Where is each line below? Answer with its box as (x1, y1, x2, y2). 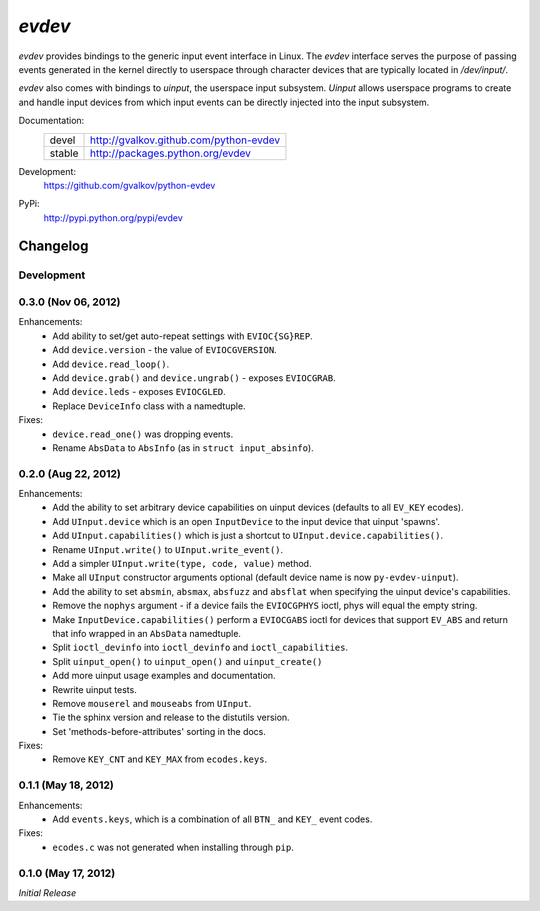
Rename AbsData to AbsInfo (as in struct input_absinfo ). (52, 441, 314, 454)
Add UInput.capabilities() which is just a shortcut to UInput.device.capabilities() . (52, 530, 444, 542)
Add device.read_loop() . (52, 358, 170, 370)
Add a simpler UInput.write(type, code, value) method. (52, 558, 312, 569)
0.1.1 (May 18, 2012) (18, 778, 114, 792)
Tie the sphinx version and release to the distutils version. (52, 711, 290, 724)
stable (49, 146, 79, 160)
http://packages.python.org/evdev (89, 146, 252, 160)
